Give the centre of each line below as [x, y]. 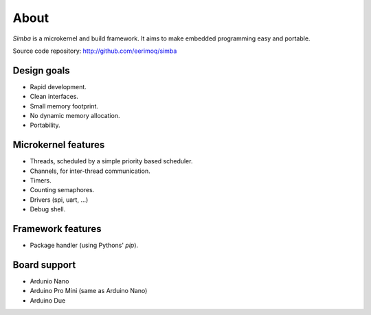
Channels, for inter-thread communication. [90, 171]
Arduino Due [48, 300]
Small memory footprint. [64, 106]
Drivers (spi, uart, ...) [59, 200]
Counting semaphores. [62, 190]
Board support [44, 265]
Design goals [41, 70]
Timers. [41, 180]
